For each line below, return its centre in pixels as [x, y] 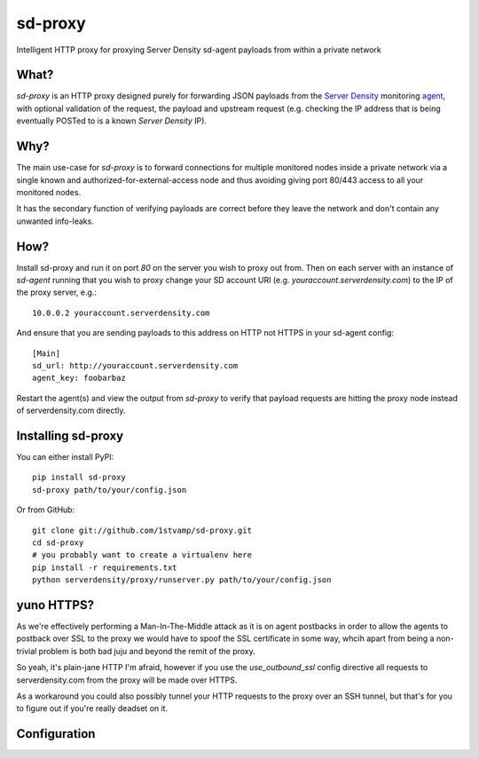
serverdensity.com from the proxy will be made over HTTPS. [127, 680]
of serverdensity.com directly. [71, 411]
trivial [27, 651]
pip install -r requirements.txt [105, 567]
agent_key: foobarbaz [79, 378]
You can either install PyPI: [65, 457]
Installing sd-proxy [70, 435]
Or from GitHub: [46, 510]
